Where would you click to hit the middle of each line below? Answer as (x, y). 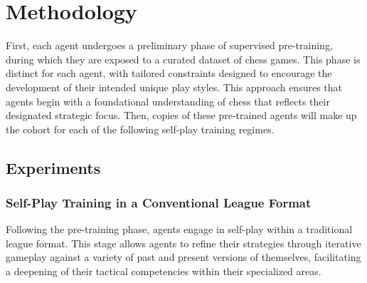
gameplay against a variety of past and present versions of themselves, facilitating (183, 257)
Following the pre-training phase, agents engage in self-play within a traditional (179, 229)
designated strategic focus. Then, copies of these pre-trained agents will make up (181, 115)
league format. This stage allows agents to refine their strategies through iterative (183, 243)
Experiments (53, 167)
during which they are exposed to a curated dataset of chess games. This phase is (183, 59)
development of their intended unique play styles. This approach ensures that (174, 87)
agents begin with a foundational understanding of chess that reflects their (168, 101)
